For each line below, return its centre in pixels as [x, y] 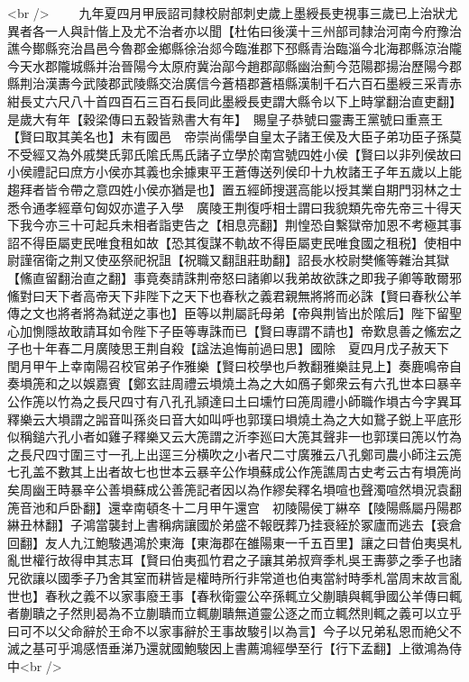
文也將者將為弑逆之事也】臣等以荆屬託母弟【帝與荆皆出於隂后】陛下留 [240, 313]
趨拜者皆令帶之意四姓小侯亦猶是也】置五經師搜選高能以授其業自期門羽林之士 [234, 189]
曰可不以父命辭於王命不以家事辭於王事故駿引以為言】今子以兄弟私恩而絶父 [228, 630]
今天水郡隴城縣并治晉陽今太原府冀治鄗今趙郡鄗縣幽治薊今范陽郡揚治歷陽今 [228, 65]
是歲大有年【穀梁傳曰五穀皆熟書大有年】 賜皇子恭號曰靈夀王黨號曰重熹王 [225, 118]
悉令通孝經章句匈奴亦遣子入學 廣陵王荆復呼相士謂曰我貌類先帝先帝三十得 [228, 207]
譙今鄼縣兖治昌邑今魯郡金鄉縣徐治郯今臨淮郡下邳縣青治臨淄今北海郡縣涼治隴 [234, 48]
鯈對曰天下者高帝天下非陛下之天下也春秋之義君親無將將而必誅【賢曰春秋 [222, 295]
